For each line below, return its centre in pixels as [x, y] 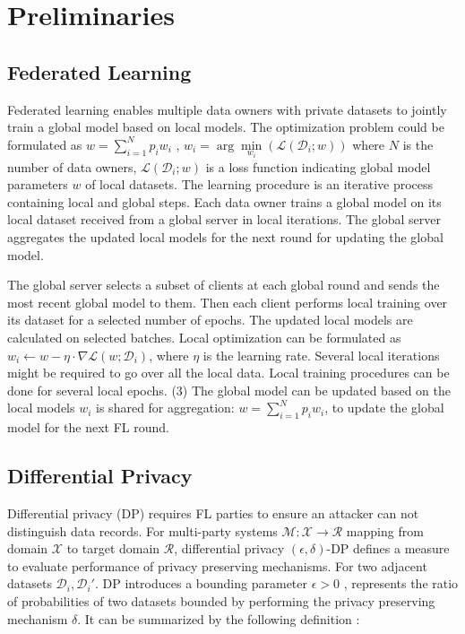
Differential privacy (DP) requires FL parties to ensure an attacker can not [213, 512]
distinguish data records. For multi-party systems [142, 530]
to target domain [113, 548]
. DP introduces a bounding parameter [201, 583]
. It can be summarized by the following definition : [219, 618]
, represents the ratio [401, 583]
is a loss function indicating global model [318, 166]
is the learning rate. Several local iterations [321, 355]
